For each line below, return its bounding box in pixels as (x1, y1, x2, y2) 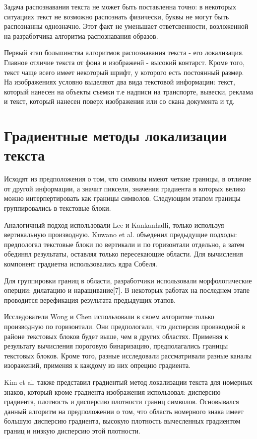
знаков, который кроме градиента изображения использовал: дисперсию (4, 386, 221, 397)
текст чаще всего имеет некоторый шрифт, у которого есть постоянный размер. (4, 67, 244, 77)
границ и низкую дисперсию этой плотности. (4, 425, 140, 436)
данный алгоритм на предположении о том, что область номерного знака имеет (4, 406, 244, 416)
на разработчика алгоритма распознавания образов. (4, 30, 158, 41)
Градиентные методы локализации (4, 125, 227, 146)
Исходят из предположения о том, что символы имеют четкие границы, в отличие (4, 174, 252, 184)
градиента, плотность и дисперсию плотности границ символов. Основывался (4, 396, 239, 407)
